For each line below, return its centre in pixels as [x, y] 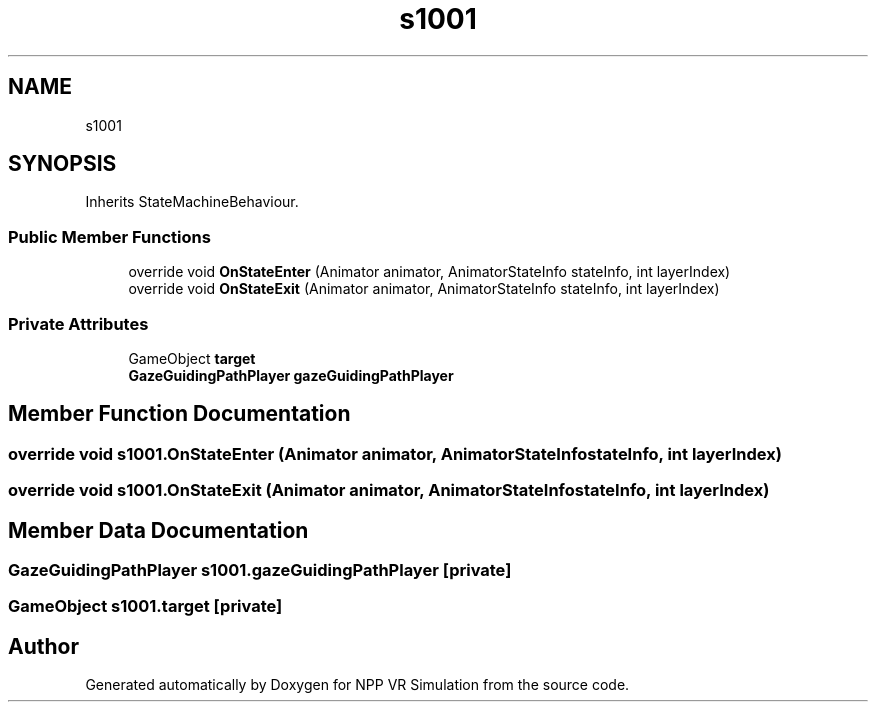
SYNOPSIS [62, 164]
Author [43, 646]
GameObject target [192, 358]
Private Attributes [78, 323]
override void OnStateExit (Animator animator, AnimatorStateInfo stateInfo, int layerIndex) [424, 289]
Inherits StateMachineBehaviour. [192, 202]
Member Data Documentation [158, 530]
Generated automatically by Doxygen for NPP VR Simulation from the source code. [357, 685]
